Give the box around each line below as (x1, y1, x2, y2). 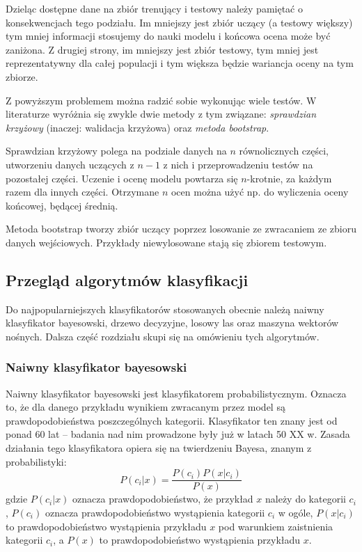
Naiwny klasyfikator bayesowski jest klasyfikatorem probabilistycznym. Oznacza (6, 386, 347, 400)
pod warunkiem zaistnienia (218, 519, 333, 533)
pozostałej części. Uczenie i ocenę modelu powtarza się (6, 171, 238, 185)
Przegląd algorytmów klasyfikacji (6, 269, 249, 290)
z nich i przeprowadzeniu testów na (163, 157, 313, 171)
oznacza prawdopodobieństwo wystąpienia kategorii (45, 505, 265, 519)
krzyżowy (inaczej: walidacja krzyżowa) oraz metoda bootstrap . (6, 120, 269, 134)
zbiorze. (6, 69, 38, 84)
